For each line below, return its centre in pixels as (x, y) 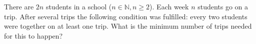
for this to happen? (33, 35)
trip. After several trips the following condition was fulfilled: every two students (126, 16)
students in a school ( (79, 6)
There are (19, 6)
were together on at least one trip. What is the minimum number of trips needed (128, 26)
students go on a (223, 6)
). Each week (169, 6)
